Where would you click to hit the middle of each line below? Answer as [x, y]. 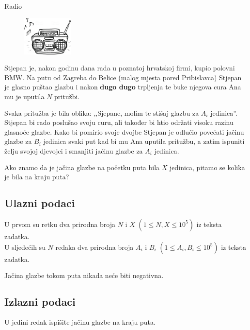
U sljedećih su [25, 247]
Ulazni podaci [40, 203]
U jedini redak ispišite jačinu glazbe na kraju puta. [80, 321]
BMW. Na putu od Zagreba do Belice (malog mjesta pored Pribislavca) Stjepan [123, 77]
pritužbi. [67, 96]
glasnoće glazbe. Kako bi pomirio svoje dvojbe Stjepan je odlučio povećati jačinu [124, 131]
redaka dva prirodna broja [94, 247]
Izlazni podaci [40, 302]
